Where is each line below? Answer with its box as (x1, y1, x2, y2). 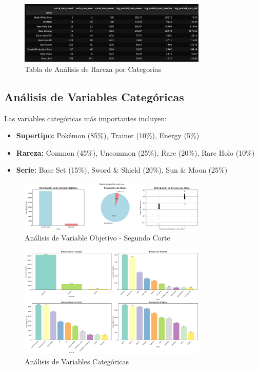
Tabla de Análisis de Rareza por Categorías (25, 63, 162, 74)
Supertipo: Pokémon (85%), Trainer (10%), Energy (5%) (16, 130, 200, 141)
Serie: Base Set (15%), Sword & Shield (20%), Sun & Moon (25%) (16, 164, 228, 175)
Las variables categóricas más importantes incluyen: (4, 113, 167, 123)
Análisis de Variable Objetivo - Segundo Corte (25, 232, 170, 243)
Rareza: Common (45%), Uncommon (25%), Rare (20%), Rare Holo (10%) (16, 147, 255, 158)
